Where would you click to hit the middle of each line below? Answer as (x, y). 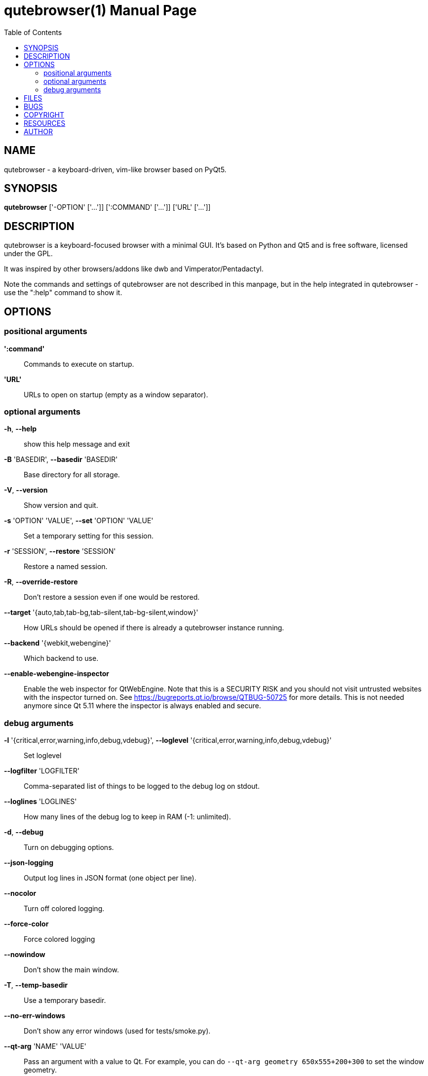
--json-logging (29, 863)
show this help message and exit (77, 444)
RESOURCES (45, 123)
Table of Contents (33, 32)
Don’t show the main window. (72, 970)
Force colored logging (59, 939)
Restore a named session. (66, 567)
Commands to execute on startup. (79, 364)
